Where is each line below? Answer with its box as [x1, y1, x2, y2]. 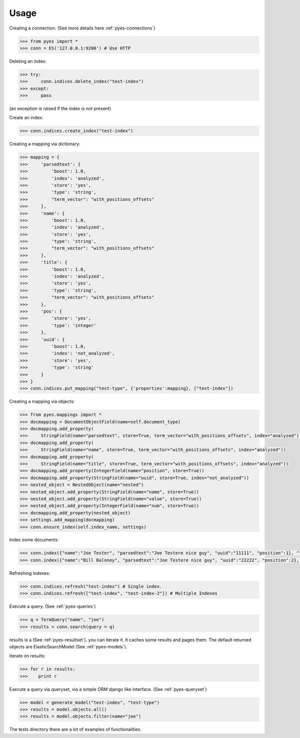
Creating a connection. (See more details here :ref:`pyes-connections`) [9, 25, 155, 31]
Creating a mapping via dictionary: [9, 141, 80, 147]
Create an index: [9, 115, 43, 121]
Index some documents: [9, 537, 59, 543]
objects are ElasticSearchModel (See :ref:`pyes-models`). [9, 643, 127, 649]
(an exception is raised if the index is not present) [9, 106, 111, 112]
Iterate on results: [9, 653, 46, 659]
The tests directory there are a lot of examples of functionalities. [9, 726, 142, 732]
